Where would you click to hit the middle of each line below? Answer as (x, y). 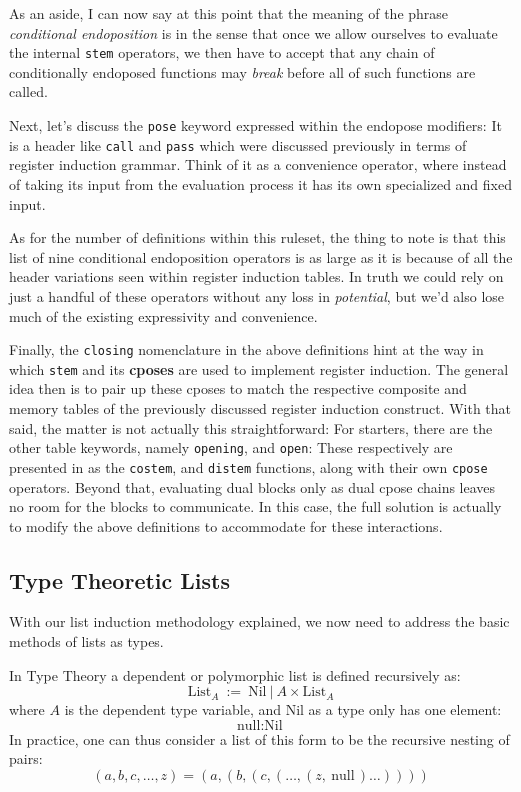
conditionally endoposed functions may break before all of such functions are (242, 71)
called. (28, 91)
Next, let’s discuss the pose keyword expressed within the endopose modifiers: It (255, 125)
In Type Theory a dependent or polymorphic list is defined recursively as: (235, 674)
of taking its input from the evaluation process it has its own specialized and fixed (260, 183)
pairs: (26, 758)
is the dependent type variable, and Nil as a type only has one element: (283, 709)
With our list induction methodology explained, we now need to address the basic (259, 621)
